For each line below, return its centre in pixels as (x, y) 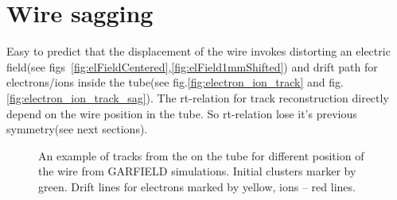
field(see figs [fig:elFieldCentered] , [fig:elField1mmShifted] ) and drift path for (192, 66)
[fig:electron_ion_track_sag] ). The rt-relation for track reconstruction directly (198, 97)
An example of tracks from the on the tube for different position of (201, 155)
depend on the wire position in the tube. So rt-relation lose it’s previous (182, 113)
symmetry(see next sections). (77, 129)
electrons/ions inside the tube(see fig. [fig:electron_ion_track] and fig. (175, 82)
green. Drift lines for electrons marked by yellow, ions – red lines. (197, 186)
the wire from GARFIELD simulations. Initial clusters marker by (197, 171)
